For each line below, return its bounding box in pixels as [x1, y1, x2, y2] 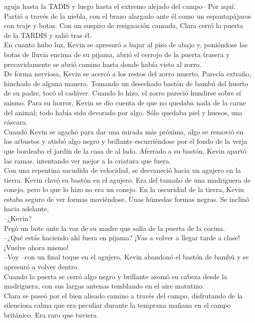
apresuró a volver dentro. [4, 261, 80, 272]
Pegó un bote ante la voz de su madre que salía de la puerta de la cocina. [4, 223, 225, 233]
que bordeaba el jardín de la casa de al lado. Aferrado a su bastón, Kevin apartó [4, 145, 247, 156]
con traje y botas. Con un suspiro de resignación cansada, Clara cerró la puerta [4, 20, 243, 31]
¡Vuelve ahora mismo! [4, 242, 69, 252]
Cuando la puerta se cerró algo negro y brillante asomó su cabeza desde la [4, 271, 227, 281]
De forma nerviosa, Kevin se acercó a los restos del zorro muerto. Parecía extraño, [4, 68, 252, 79]
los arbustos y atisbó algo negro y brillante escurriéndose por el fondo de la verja [4, 136, 248, 146]
